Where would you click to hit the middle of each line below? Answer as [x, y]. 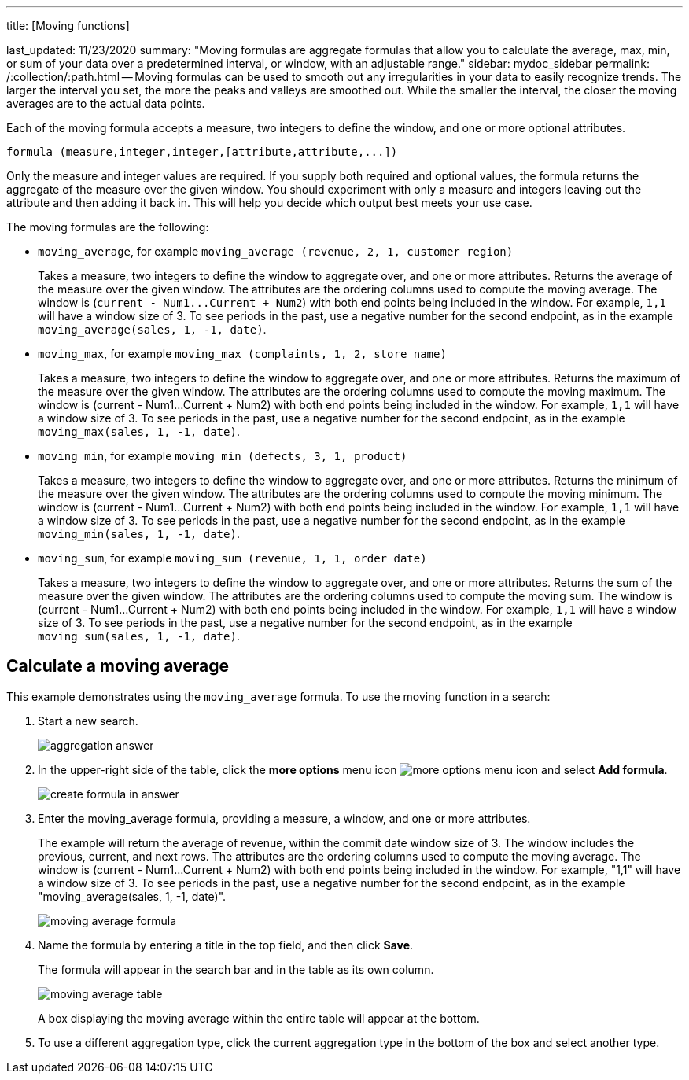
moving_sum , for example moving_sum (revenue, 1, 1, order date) [232, 558]
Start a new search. [88, 721]
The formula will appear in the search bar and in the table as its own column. [236, 969]
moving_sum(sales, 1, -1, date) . [139, 636]
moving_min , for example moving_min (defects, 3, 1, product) [223, 456]
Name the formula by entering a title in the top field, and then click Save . [226, 945]
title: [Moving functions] [68, 26]
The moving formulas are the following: [108, 227]
